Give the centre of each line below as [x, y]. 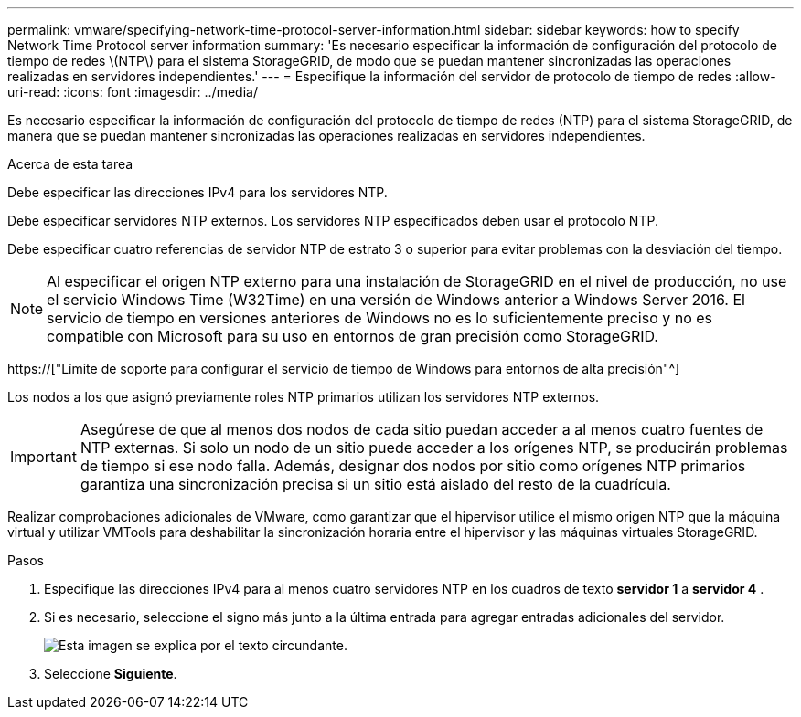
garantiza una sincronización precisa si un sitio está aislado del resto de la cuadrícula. [375, 484]
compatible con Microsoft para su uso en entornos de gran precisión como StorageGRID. [352, 336]
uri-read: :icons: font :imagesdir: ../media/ [133, 92]
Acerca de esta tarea [70, 164]
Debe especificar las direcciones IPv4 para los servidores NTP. [198, 192]
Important [43, 457]
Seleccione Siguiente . [111, 674]
